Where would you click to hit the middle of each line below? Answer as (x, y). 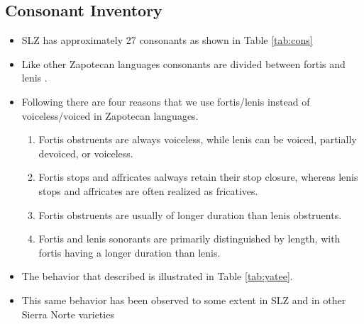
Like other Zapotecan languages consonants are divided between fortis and (183, 63)
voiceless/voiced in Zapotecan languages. (110, 115)
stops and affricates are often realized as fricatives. (148, 190)
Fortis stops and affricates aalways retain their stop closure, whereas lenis (198, 177)
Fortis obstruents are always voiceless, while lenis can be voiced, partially (198, 139)
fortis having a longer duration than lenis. (129, 252)
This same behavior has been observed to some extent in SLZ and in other (184, 300)
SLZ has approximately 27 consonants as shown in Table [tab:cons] (167, 40)
